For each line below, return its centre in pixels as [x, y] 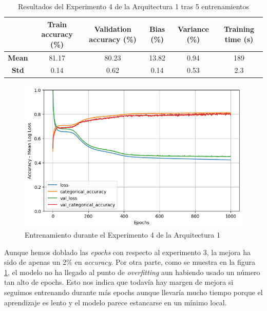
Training [239, 29]
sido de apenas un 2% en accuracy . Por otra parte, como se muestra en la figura [130, 262]
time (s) [239, 39]
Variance [193, 29]
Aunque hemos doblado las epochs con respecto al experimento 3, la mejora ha [127, 252]
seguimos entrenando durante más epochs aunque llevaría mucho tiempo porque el [133, 292]
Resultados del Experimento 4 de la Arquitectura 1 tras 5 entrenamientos [133, 6]
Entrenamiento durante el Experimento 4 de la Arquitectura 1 [122, 235]
